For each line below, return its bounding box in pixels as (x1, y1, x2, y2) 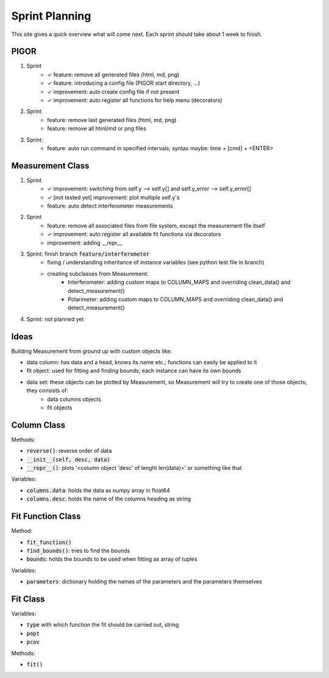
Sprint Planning (11, 9, 91, 23)
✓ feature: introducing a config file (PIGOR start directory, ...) (47, 79, 200, 87)
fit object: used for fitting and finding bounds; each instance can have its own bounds (26, 367, 242, 375)
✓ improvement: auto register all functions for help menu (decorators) (47, 96, 222, 104)
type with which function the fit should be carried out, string (26, 621, 179, 629)
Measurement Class (11, 160, 90, 171)
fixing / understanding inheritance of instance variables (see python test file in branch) (47, 259, 264, 266)
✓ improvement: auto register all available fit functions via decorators (47, 231, 222, 238)
